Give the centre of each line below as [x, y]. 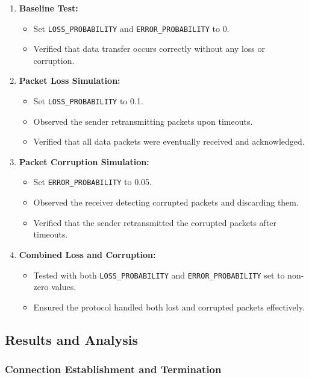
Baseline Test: [48, 8]
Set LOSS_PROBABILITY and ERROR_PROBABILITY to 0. [131, 28]
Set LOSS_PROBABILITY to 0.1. [88, 101]
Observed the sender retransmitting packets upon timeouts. [143, 121]
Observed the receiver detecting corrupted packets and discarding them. [166, 202]
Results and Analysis [72, 339]
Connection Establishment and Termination [113, 369]
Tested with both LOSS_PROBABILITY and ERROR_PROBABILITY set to [159, 275]
